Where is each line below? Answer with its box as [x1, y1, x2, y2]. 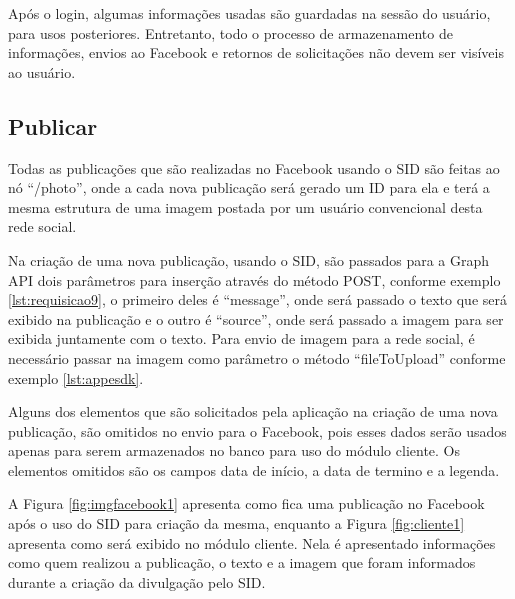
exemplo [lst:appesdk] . [8, 367, 144, 388]
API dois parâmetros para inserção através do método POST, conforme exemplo [8, 269, 501, 290]
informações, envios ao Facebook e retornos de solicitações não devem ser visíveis [8, 42, 504, 63]
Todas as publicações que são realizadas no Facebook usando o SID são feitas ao [8, 157, 500, 178]
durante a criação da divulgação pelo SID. [8, 571, 266, 592]
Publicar [8, 110, 98, 141]
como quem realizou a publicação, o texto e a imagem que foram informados [8, 552, 476, 573]
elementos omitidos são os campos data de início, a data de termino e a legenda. [8, 459, 500, 480]
